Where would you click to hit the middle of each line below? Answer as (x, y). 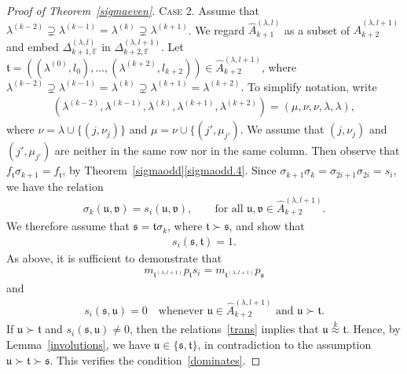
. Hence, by (373, 329)
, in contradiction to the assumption (284, 344)
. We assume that (282, 129)
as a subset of (317, 29)
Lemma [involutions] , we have (79, 344)
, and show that (267, 226)
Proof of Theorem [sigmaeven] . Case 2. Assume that (133, 10)
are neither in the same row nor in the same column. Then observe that (227, 150)
